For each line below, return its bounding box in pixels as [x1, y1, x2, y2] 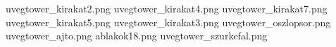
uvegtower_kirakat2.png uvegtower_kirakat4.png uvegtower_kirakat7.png [6, 1, 328, 15]
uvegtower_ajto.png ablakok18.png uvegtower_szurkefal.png [6, 28, 268, 43]
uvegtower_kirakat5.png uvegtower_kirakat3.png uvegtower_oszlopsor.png [6, 15, 331, 29]
